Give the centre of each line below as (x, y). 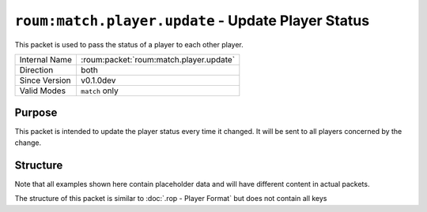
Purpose (36, 113)
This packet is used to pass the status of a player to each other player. (129, 44)
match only (99, 91)
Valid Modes (43, 91)
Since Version (45, 80)
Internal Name (46, 59)
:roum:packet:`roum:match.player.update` (158, 59)
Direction (36, 69)
